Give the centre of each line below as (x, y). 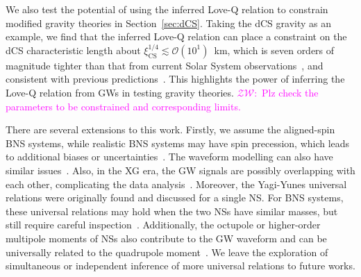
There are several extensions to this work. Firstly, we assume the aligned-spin (170, 129)
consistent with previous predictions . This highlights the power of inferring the (175, 79)
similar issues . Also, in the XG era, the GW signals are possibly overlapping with (180, 170)
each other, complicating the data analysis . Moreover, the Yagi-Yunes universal (176, 184)
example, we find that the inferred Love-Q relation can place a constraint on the (176, 36)
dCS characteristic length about (73, 50)
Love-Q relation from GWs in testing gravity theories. (120, 92)
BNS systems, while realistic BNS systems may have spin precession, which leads (178, 143)
